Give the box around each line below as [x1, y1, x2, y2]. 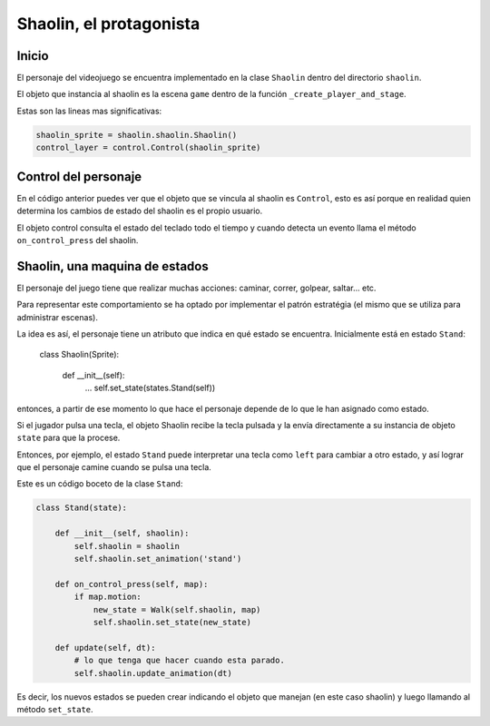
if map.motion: [73, 592, 142, 603]
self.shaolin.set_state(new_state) [93, 617, 251, 627]
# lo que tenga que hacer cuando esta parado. [73, 655, 285, 666]
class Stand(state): [35, 503, 127, 513]
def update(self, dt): [54, 643, 156, 652]
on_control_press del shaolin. [16, 234, 139, 245]
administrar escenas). [16, 311, 99, 322]
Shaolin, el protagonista [16, 14, 201, 34]
